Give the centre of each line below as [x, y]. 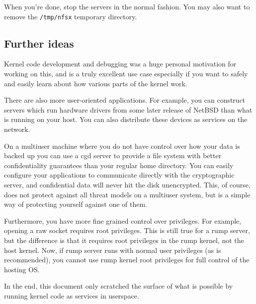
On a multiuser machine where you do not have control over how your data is [122, 146]
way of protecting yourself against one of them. [76, 204]
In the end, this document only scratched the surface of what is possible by [119, 286]
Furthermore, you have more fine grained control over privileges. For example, [123, 220]
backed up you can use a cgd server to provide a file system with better [113, 155]
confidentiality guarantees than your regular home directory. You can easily [119, 165]
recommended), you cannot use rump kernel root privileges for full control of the [127, 260]
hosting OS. [22, 269]
